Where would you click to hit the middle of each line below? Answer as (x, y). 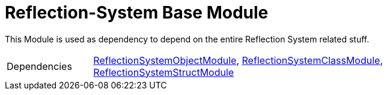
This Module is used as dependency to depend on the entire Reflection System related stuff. (187, 39)
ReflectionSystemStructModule (164, 72)
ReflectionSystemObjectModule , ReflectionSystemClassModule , (238, 60)
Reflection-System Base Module (137, 13)
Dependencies (39, 66)
